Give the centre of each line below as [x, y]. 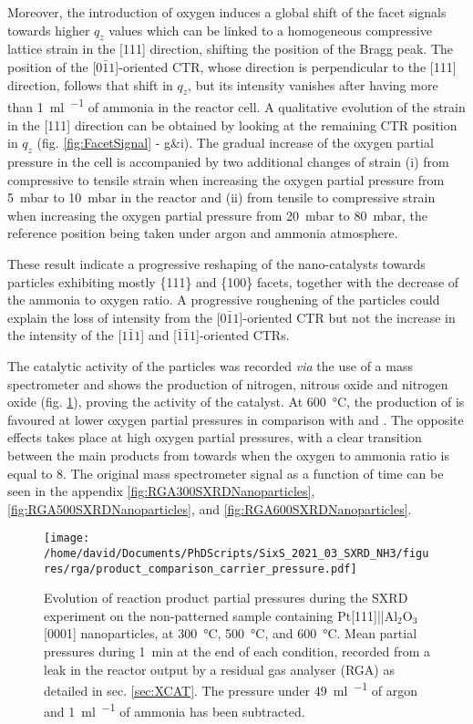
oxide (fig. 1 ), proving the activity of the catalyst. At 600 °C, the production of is [236, 402]
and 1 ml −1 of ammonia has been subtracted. [175, 710]
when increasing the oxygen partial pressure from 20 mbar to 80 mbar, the [217, 215]
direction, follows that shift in [90, 84]
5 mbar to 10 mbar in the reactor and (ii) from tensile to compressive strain [221, 197]
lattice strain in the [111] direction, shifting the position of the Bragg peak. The [231, 49]
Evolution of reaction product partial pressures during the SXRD [226, 598]
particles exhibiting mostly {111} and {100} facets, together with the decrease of [233, 281]
